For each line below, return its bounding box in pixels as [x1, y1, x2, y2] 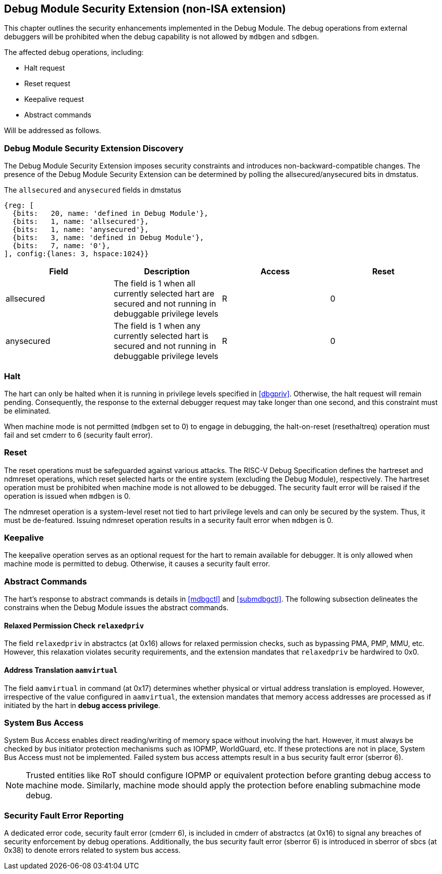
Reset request [24, 79, 71, 88]
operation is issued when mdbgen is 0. [4, 491, 131, 500]
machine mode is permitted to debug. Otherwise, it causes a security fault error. [4, 559, 270, 568]
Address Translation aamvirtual [4, 666, 118, 674]
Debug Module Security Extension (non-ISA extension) [4, 3, 286, 15]
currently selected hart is [114, 331, 209, 341]
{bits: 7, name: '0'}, [12, 242, 111, 250]
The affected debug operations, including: [4, 48, 144, 57]
